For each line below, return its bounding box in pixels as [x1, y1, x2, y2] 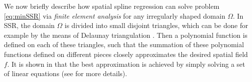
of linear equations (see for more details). [4, 68, 127, 79]
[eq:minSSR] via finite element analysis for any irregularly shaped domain [4, 10, 226, 21]
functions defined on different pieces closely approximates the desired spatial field [4, 49, 248, 59]
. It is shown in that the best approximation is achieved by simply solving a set [7, 58, 245, 69]
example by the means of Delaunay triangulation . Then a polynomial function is [4, 29, 248, 40]
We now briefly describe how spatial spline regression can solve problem [4, 1, 220, 11]
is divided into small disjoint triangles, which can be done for [64, 20, 248, 30]
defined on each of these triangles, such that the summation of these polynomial [4, 39, 244, 50]
